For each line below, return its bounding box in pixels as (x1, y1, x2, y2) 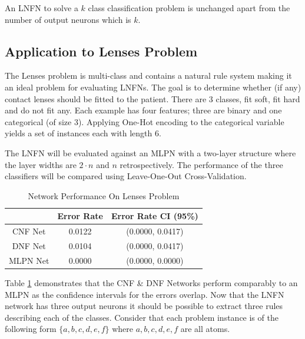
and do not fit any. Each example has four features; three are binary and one (5, 104, 282, 116)
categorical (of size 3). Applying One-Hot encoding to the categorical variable (5, 115, 284, 127)
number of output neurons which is (5, 13, 131, 25)
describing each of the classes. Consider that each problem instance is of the (5, 311, 279, 323)
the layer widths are (5, 158, 77, 170)
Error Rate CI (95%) (111, 210, 198, 222)
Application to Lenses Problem (5, 42, 198, 60)
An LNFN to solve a (5, 2, 78, 14)
